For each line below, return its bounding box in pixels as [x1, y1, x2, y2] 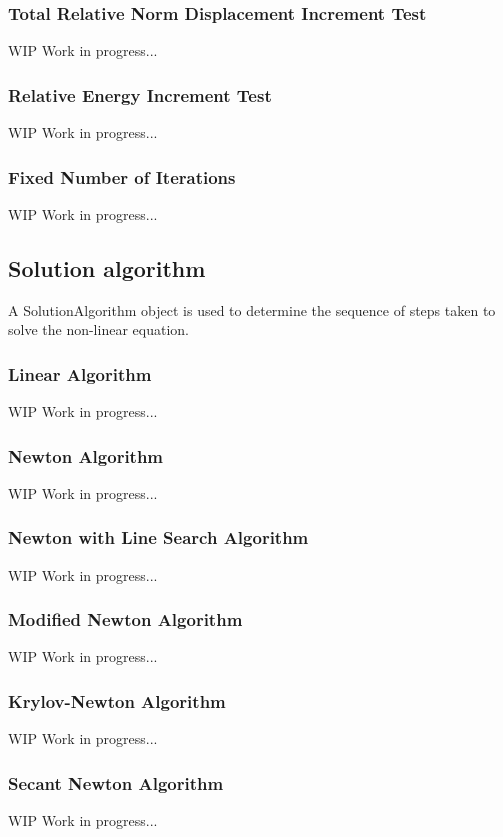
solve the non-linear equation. [8, 319, 189, 340]
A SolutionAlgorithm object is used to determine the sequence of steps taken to [8, 299, 496, 320]
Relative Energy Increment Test [8, 82, 272, 107]
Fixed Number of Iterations [8, 164, 236, 189]
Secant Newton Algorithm [8, 770, 224, 795]
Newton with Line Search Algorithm [8, 525, 309, 550]
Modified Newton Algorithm [8, 607, 243, 632]
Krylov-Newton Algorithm [8, 689, 226, 713]
